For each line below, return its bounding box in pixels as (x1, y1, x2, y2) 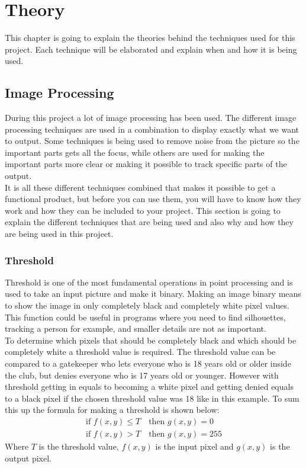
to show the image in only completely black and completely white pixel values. (5, 299, 289, 312)
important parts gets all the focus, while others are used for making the (5, 146, 265, 158)
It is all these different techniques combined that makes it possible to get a (5, 181, 276, 193)
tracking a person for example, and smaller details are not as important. (5, 322, 266, 335)
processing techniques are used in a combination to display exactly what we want (5, 123, 299, 135)
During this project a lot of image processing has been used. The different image (5, 111, 297, 124)
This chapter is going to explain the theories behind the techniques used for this (5, 31, 295, 44)
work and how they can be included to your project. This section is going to (5, 204, 281, 216)
